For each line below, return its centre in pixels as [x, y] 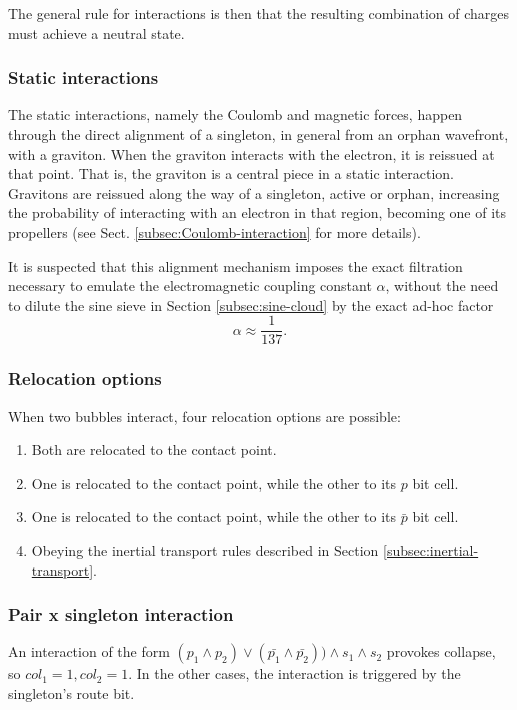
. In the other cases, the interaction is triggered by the [294, 673]
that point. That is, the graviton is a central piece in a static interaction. [231, 173]
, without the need [442, 285]
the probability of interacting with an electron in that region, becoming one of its [257, 212]
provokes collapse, [441, 651]
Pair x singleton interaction [121, 614]
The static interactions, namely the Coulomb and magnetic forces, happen [235, 114]
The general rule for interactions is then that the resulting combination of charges [259, 13]
